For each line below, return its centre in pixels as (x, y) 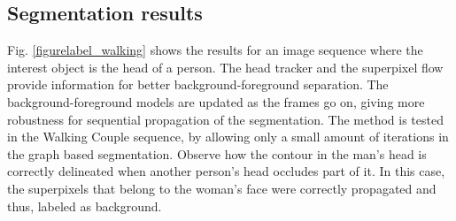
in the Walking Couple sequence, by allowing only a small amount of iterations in (228, 137)
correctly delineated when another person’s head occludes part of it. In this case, (226, 171)
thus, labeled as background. (85, 206)
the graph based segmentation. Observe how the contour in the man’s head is (217, 153)
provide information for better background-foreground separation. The (198, 84)
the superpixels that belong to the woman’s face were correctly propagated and (222, 188)
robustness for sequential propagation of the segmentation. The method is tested (225, 119)
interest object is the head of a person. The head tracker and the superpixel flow (225, 67)
